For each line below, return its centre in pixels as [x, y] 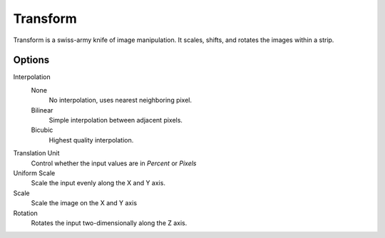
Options [31, 60]
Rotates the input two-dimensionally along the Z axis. [109, 223]
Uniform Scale [34, 173]
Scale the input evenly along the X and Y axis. [98, 183]
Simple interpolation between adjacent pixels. [116, 120]
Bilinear [42, 110]
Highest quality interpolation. [91, 140]
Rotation [26, 213]
